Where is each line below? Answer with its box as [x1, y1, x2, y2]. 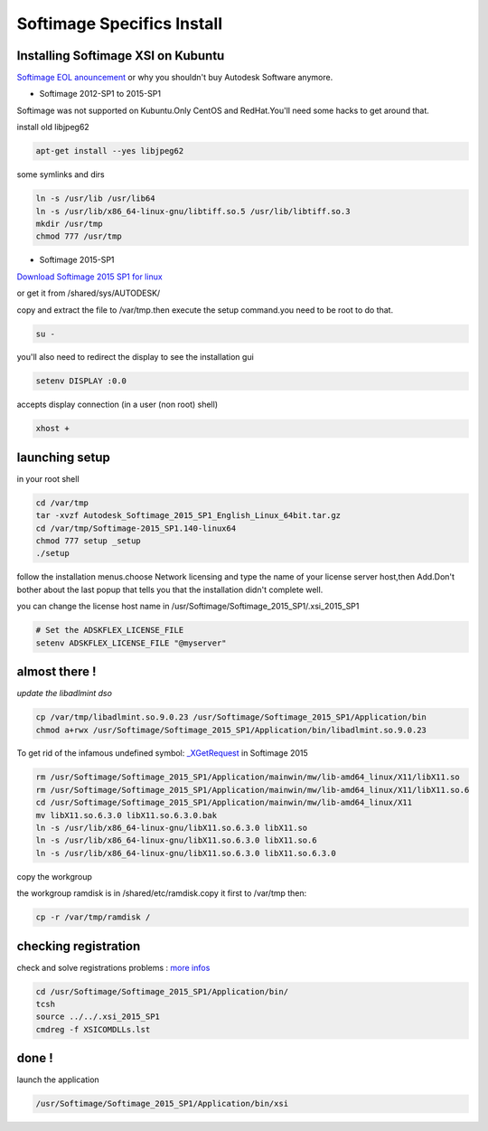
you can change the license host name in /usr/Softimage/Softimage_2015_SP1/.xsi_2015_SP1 [16, 601, 360, 612]
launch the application [16, 1074, 99, 1085]
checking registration [16, 938, 141, 954]
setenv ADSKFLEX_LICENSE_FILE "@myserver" [35, 637, 227, 648]
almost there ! [16, 664, 97, 680]
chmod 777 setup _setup [35, 536, 142, 546]
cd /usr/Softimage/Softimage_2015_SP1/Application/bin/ [35, 986, 289, 996]
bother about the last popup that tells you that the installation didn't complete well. [16, 584, 324, 595]
